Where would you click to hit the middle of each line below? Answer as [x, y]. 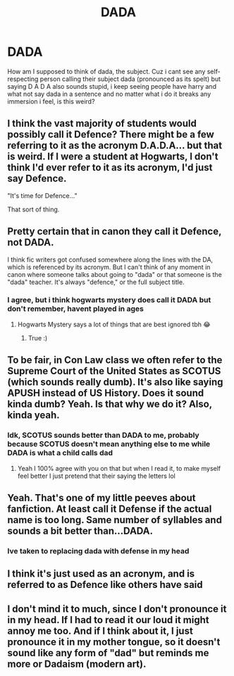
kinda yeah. [33, 416]
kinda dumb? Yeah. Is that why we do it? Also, [110, 404]
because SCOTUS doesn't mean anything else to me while [109, 444]
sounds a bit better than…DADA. [80, 530]
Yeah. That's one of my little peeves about [101, 498]
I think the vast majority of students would [102, 124]
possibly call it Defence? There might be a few [111, 135]
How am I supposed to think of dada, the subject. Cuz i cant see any [106, 71]
